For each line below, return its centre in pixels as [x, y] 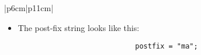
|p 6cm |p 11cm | [29, 8]
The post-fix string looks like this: [79, 27]
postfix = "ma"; [167, 47]
